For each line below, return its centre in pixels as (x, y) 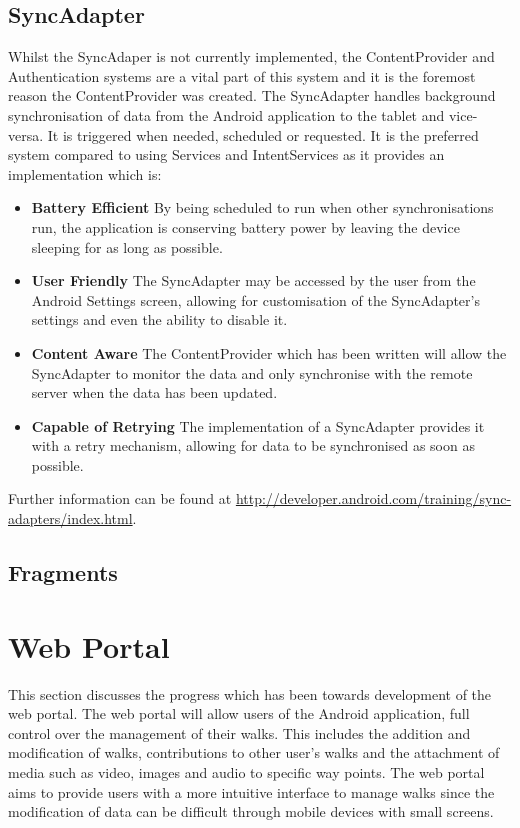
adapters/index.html (70, 518)
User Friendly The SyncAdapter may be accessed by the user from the (253, 280)
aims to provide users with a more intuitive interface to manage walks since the (251, 791)
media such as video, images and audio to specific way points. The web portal (246, 771)
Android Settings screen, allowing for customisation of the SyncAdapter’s (255, 299)
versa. (26, 134)
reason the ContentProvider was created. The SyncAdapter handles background (252, 95)
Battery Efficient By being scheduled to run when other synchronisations (262, 207)
